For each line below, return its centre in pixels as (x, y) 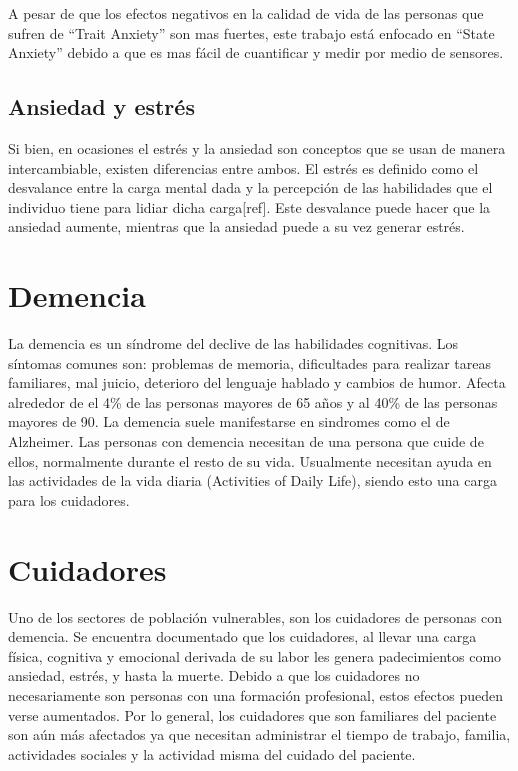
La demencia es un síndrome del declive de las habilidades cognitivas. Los (233, 343)
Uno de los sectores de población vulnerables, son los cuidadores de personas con (255, 616)
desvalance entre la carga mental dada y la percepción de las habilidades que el (250, 187)
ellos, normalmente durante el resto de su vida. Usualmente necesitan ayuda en (250, 460)
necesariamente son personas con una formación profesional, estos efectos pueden (256, 694)
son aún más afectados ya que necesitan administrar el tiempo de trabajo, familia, (259, 734)
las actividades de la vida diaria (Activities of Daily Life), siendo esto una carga (252, 480)
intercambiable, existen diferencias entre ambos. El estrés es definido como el (243, 167)
